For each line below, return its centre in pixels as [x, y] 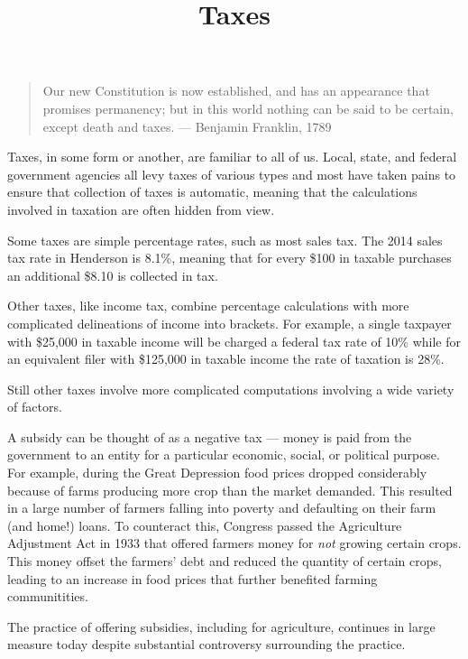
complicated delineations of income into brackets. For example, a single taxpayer [229, 323]
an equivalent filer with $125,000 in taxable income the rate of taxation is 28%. [226, 359]
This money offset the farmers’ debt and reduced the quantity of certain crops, [225, 561]
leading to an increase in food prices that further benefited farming [193, 578]
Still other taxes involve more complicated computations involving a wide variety [231, 389]
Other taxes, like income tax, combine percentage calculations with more [208, 306]
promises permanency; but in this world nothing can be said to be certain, [248, 108]
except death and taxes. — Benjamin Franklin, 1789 [187, 126]
